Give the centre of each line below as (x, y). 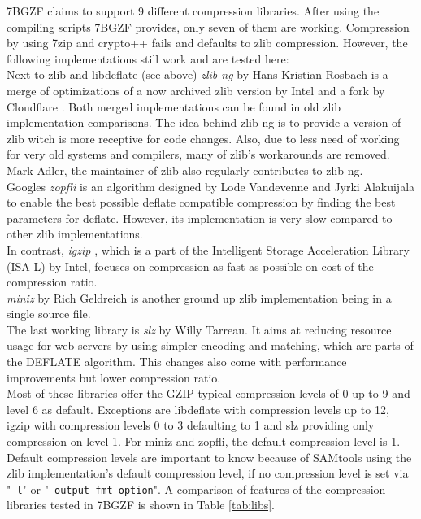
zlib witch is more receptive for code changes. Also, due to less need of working (203, 138)
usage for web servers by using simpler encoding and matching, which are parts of (210, 345)
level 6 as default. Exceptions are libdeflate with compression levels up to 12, (198, 409)
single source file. (49, 314)
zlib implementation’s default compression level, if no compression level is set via (208, 473)
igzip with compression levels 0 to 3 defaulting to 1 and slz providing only (191, 425)
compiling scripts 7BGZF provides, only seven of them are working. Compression (208, 26)
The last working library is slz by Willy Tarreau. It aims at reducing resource (199, 329)
